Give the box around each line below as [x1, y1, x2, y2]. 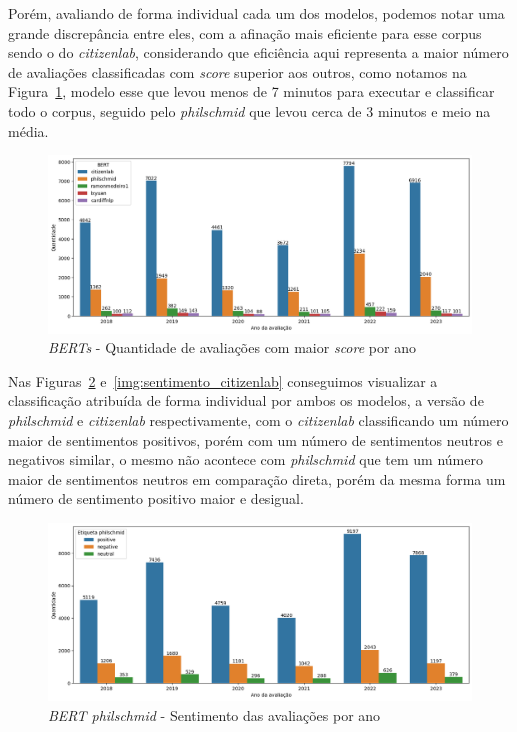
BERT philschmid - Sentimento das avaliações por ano [48, 705, 381, 725]
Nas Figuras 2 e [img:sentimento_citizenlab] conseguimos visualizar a [8, 370, 438, 391]
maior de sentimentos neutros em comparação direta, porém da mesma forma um [8, 468, 506, 489]
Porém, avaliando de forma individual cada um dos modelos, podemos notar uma [8, 3, 505, 23]
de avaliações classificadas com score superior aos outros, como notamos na [8, 61, 467, 82]
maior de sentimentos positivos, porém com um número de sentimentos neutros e [8, 429, 503, 450]
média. [8, 120, 49, 141]
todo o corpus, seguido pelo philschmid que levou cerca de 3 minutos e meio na [8, 100, 491, 121]
